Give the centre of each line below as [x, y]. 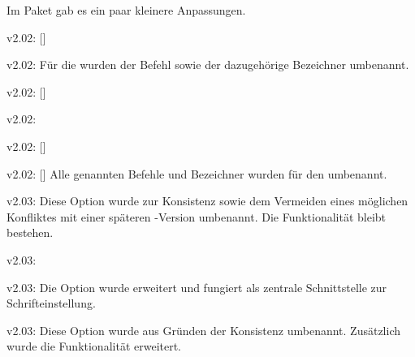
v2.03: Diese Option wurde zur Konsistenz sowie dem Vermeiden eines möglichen [207, 201]
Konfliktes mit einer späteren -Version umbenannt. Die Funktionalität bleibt [197, 216]
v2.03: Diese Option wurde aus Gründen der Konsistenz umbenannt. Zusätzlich [203, 330]
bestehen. [30, 232]
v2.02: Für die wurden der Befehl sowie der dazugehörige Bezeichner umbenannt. [208, 65]
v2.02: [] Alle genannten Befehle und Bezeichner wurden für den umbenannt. [197, 173]
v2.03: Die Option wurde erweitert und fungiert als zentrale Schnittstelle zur [197, 287]
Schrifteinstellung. [51, 303]
